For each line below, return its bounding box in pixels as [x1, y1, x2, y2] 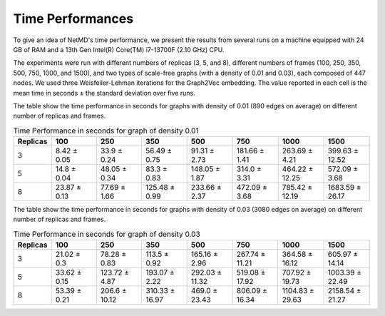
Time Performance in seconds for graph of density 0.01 [13, 126, 199, 136]
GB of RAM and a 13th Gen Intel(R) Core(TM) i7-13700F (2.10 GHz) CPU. [13, 45, 225, 53]
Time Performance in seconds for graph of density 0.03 [13, 229, 201, 239]
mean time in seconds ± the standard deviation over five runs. [13, 88, 195, 97]
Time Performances [13, 11, 134, 26]
